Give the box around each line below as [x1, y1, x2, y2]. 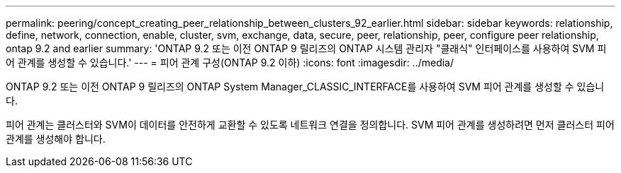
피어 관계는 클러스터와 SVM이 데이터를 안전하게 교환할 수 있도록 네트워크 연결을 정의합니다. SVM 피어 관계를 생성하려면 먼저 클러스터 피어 [6, 119, 615, 131]
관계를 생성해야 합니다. [6, 133, 106, 145]
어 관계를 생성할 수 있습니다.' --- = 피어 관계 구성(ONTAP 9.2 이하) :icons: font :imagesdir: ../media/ [6, 56, 454, 68]
